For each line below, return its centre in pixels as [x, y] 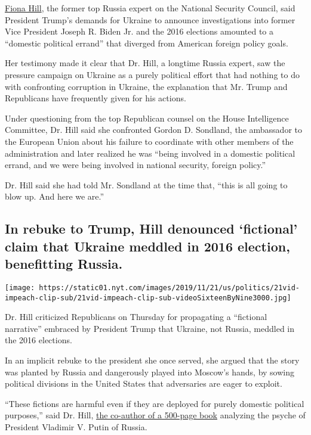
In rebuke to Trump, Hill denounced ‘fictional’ [151, 229]
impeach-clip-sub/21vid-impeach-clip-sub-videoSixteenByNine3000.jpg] [148, 298]
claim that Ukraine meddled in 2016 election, [147, 246]
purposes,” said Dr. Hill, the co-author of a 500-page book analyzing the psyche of [155, 415]
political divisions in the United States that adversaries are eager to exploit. [144, 383]
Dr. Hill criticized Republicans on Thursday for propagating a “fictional [136, 317]
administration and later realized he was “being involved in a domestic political [150, 153]
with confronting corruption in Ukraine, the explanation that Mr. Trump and [146, 86]
